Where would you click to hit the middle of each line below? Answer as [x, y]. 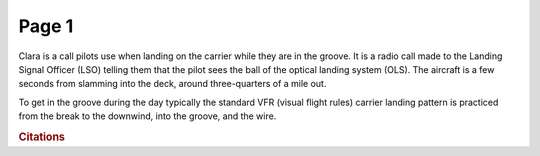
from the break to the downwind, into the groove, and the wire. [147, 116]
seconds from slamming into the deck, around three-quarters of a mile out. [172, 84]
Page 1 [46, 26]
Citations [41, 137]
